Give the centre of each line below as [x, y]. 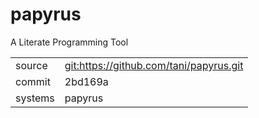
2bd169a [86, 81]
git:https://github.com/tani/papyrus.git [154, 65]
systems [35, 98]
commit [33, 81]
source [31, 65]
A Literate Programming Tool [69, 42]
